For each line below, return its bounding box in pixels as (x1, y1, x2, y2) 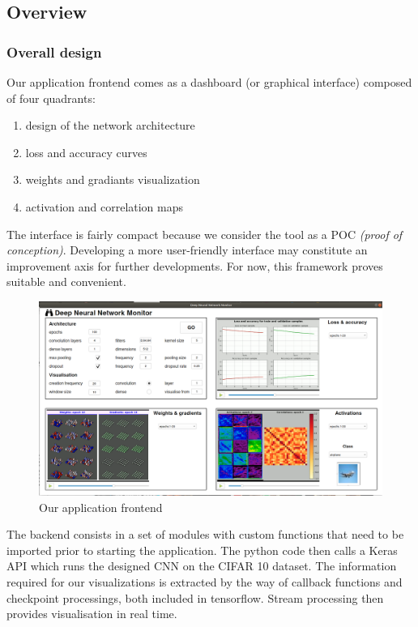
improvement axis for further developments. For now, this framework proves (6, 257, 383, 274)
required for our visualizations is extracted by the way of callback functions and (6, 574, 403, 591)
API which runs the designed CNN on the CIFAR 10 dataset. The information (6, 557, 397, 574)
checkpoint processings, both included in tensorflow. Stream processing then (6, 589, 384, 606)
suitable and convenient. (6, 273, 126, 290)
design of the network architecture (25, 117, 195, 134)
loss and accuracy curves (25, 143, 147, 160)
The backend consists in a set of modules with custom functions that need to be (6, 526, 404, 543)
